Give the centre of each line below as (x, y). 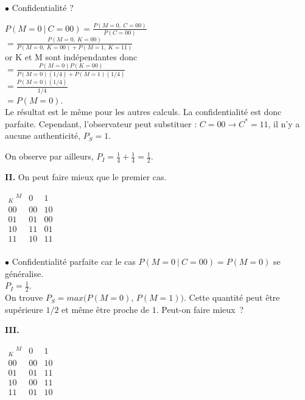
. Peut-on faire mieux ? (200, 309)
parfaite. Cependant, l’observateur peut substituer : (101, 123)
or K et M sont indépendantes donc (71, 56)
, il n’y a (284, 123)
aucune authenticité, (43, 135)
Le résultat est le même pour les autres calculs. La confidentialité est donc (143, 112)
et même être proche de (106, 309)
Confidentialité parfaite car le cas (74, 261)
